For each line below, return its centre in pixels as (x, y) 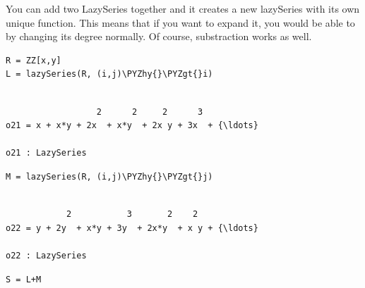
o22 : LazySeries (46, 255)
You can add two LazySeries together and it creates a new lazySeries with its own (183, 8)
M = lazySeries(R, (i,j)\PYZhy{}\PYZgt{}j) (109, 176)
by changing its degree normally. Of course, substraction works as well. (159, 36)
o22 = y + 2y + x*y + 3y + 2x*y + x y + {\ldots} (132, 228)
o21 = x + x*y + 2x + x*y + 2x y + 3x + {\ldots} (132, 126)
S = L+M (24, 279)
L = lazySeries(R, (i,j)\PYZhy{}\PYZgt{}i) (109, 74)
